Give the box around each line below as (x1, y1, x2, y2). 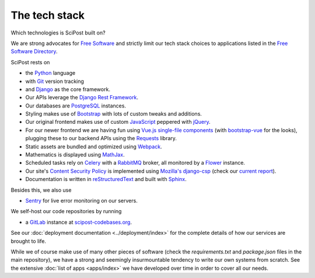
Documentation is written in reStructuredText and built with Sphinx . (25, 176, 187, 183)
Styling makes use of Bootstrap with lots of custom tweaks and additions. (25, 110, 202, 117)
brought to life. (10, 237, 47, 245)
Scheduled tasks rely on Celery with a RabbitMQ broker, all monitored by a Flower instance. (25, 159, 245, 166)
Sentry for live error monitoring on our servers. (25, 197, 138, 204)
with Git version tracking (25, 78, 85, 85)
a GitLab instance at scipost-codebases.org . (25, 218, 132, 225)
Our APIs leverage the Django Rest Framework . (25, 94, 139, 101)
